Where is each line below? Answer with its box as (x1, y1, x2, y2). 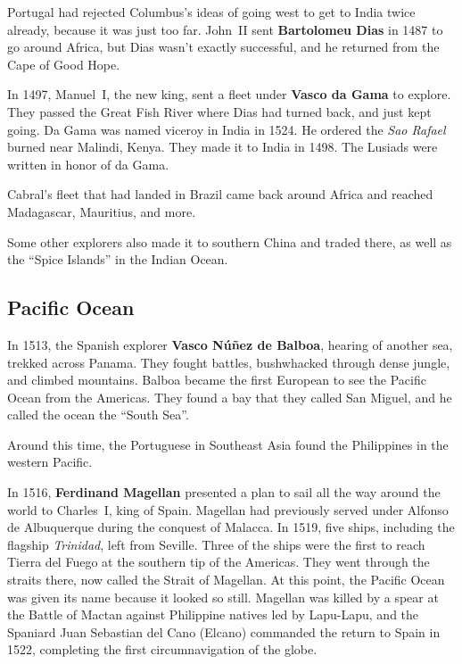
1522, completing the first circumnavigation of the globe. (7, 640, 318, 659)
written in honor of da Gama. (7, 154, 169, 173)
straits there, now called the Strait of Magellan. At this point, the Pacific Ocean (7, 570, 445, 589)
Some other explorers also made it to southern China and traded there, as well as (7, 232, 452, 251)
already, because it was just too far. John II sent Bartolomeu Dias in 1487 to (7, 20, 443, 38)
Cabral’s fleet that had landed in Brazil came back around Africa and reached (7, 185, 433, 203)
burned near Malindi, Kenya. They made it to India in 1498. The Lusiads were (7, 137, 438, 156)
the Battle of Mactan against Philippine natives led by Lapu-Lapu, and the (7, 605, 419, 624)
